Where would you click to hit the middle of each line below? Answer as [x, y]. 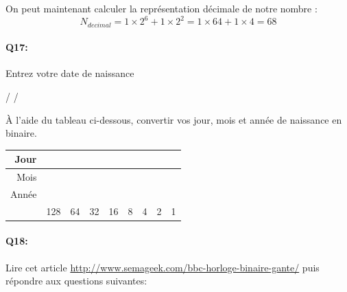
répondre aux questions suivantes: [76, 281]
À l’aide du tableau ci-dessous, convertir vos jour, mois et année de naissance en [174, 119]
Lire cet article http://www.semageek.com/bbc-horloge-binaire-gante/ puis [163, 267]
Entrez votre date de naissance [70, 73]
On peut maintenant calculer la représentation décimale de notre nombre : [161, 8]
